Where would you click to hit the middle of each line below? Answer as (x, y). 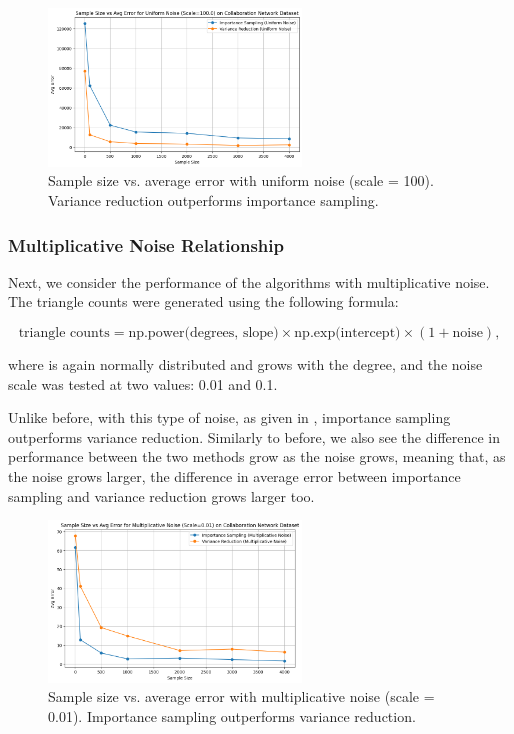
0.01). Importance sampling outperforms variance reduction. (232, 715)
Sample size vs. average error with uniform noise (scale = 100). (241, 180)
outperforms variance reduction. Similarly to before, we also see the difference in (254, 436)
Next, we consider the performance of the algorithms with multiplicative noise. (249, 281)
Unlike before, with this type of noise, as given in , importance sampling (229, 417)
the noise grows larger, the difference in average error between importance (234, 476)
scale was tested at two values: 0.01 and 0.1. (143, 383)
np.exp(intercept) (347, 333)
